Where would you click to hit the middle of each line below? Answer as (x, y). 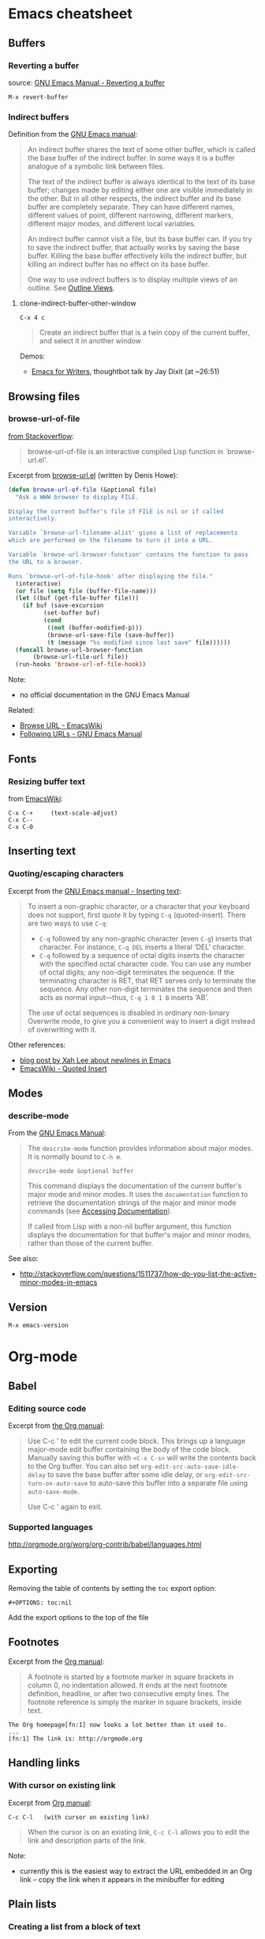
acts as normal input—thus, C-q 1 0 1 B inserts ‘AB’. (124, 997)
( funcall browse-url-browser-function (79, 649)
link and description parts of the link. (87, 1840)
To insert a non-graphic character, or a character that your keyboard (138, 906)
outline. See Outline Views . (71, 288)
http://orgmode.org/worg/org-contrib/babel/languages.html (105, 1544)
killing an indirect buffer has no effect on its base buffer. (118, 264)
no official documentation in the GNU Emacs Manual (105, 695)
